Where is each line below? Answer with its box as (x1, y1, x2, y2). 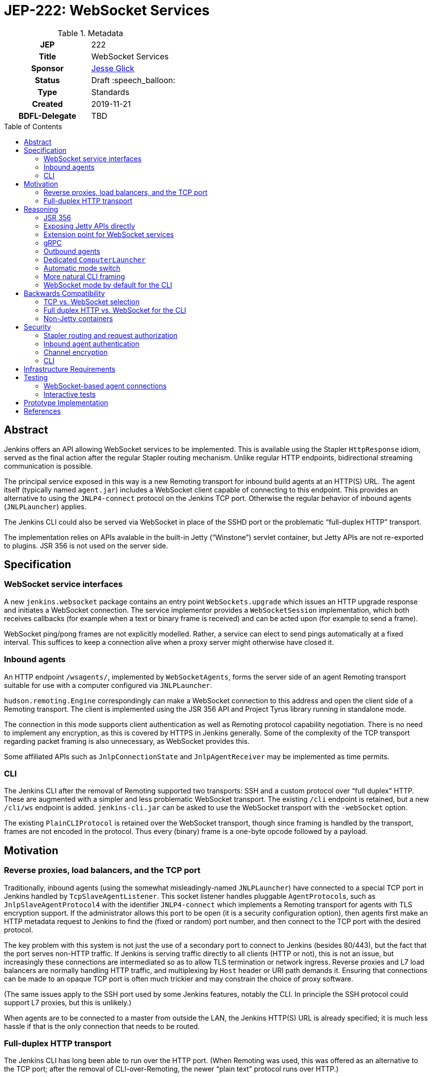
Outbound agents (44, 246, 100, 255)
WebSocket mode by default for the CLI (44, 280, 172, 289)
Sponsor (31, 63, 64, 73)
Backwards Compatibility (24, 289, 105, 297)
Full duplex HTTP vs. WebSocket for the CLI (44, 305, 187, 314)
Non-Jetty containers (44, 314, 113, 323)
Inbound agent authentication (44, 339, 140, 348)
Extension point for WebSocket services (44, 230, 174, 239)
